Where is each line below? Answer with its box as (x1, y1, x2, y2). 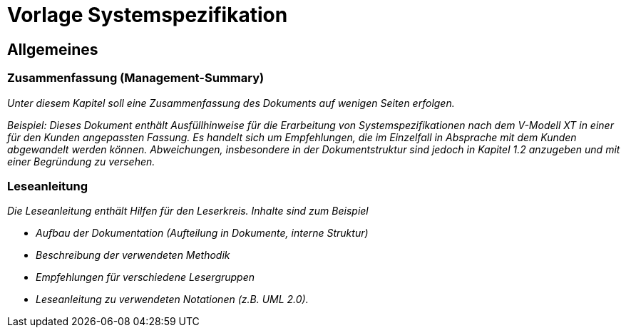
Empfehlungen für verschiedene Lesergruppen (36, 271, 255, 284)
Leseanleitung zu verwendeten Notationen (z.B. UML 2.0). (36, 293, 309, 306)
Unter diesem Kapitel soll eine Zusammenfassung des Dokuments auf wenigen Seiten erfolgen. (7, 96, 455, 109)
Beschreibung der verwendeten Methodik (36, 249, 230, 262)
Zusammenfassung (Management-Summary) (7, 71, 265, 86)
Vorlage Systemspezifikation (7, 3, 288, 27)
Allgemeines (7, 40, 98, 58)
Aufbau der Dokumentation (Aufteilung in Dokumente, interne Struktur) (36, 227, 369, 240)
